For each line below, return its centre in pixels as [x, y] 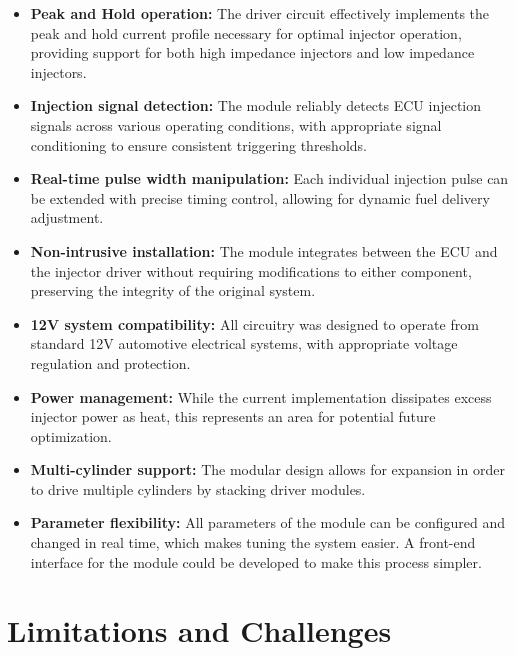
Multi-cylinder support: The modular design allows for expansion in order [267, 469]
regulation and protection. [110, 362]
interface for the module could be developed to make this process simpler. [256, 561]
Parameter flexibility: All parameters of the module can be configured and [268, 522]
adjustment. [67, 217]
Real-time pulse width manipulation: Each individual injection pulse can [269, 178]
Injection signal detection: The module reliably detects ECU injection [256, 105]
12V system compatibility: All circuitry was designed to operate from [254, 323]
